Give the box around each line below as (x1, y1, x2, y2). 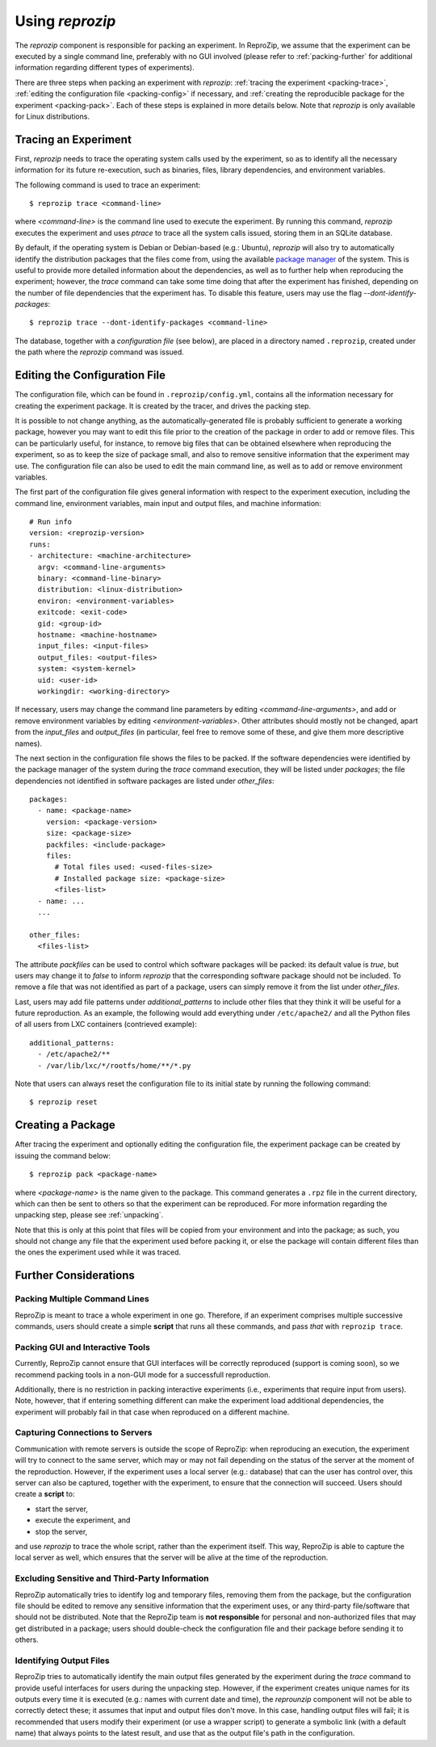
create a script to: (15, 1489, 75, 1499)
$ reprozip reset (29, 1098, 98, 1107)
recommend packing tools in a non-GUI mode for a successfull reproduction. (15, 1369, 270, 1380)
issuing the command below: (15, 1150, 111, 1160)
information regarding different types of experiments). (15, 63, 195, 73)
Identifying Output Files (15, 1655, 110, 1666)
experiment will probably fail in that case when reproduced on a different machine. (15, 1407, 290, 1417)
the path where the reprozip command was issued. (15, 347, 185, 357)
